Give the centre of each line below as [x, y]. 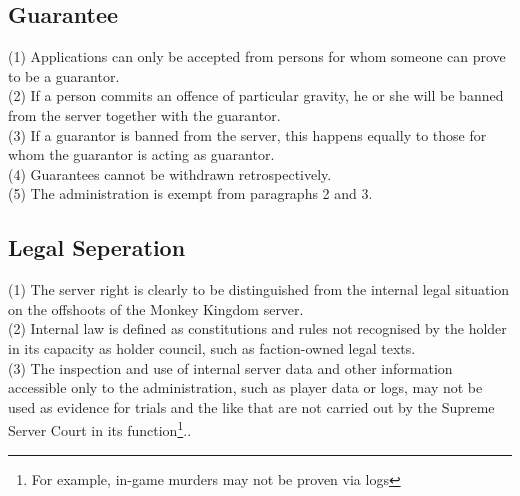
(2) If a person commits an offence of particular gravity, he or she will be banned [256, 95]
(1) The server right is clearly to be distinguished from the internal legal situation [259, 289]
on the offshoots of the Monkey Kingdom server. [156, 308]
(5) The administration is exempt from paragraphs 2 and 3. [190, 193]
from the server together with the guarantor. [144, 114]
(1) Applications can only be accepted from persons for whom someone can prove [257, 56]
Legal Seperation [97, 247]
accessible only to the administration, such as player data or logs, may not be [245, 387]
